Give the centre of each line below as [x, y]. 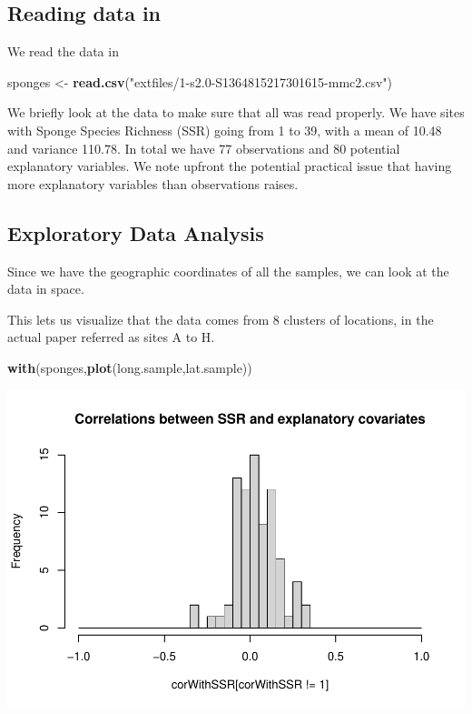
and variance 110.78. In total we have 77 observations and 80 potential [204, 148]
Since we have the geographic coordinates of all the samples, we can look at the [228, 271]
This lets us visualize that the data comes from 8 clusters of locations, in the [221, 319]
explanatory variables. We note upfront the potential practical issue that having [230, 166]
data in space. [46, 289]
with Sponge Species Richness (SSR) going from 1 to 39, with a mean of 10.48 [225, 130]
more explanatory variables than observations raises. [153, 183]
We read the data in [63, 51]
